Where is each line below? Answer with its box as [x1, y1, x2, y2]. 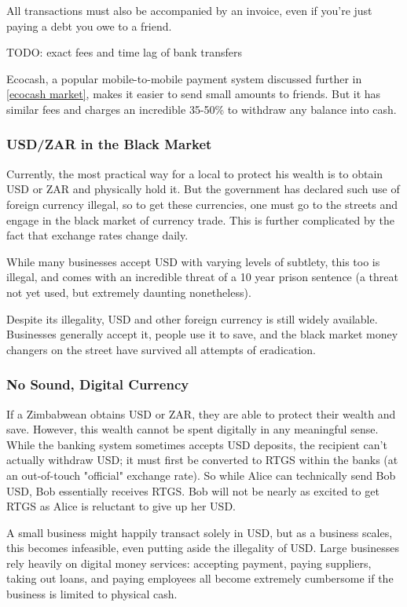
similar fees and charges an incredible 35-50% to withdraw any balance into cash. [6, 101, 397, 117]
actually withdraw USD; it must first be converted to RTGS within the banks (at [6, 452, 398, 468]
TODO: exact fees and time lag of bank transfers [6, 44, 242, 60]
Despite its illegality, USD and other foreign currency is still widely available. [6, 310, 378, 327]
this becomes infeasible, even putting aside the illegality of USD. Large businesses [6, 539, 399, 556]
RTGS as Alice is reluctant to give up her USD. [6, 498, 236, 514]
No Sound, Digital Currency [6, 375, 189, 394]
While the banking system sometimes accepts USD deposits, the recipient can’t [6, 436, 387, 452]
